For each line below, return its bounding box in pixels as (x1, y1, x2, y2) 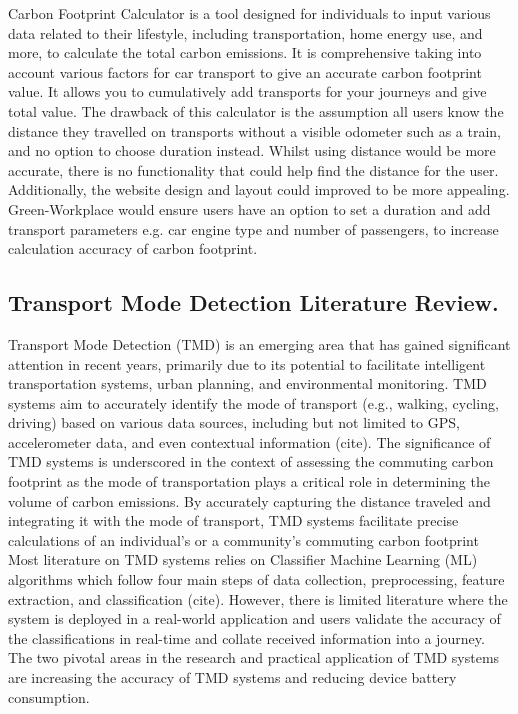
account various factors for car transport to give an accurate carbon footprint (8, 61, 482, 82)
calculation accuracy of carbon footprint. (8, 238, 258, 259)
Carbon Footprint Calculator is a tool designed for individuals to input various (8, 3, 491, 23)
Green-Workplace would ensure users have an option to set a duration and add (8, 198, 491, 219)
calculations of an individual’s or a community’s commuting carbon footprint (8, 529, 479, 550)
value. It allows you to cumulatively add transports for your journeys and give (8, 81, 487, 102)
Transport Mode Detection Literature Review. (8, 287, 499, 318)
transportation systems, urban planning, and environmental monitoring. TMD (8, 373, 487, 394)
